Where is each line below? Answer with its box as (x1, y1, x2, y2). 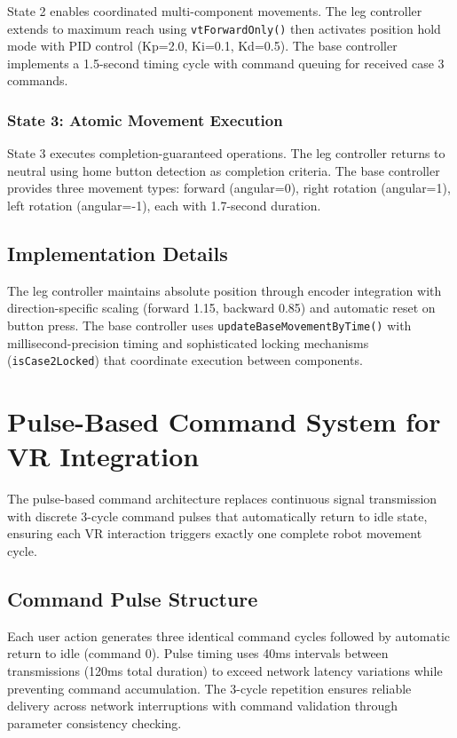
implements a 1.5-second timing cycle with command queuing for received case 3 (7, 53, 445, 72)
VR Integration (7, 438, 200, 474)
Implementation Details (7, 240, 228, 267)
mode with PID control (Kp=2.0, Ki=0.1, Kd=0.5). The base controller (7, 36, 398, 55)
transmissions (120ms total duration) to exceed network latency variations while (7, 662, 443, 679)
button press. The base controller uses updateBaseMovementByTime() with (7, 316, 412, 335)
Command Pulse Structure (7, 585, 258, 612)
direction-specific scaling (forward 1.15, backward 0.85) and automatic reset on (7, 298, 436, 317)
